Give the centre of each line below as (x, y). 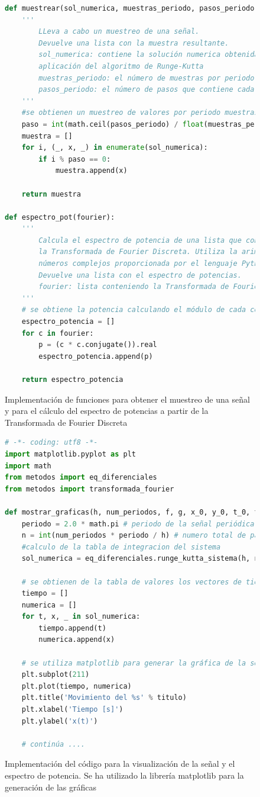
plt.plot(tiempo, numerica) (77, 686)
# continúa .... (53, 744)
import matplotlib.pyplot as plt (70, 454)
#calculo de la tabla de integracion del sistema (121, 547)
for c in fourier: (58, 333)
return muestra (51, 194)
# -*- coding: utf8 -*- (51, 443)
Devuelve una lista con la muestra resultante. (134, 43)
